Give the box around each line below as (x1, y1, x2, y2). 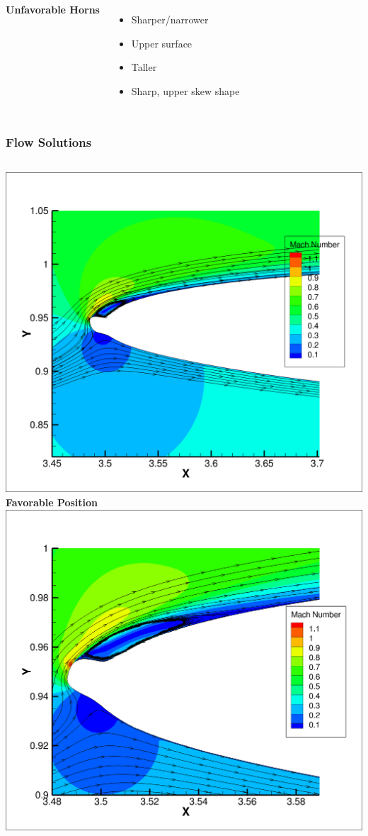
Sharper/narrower (131, 12, 209, 26)
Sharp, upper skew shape (131, 83, 240, 98)
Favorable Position (6, 495, 98, 510)
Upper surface (131, 35, 192, 50)
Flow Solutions (6, 133, 92, 151)
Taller (131, 60, 157, 74)
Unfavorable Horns (6, 2, 100, 16)
